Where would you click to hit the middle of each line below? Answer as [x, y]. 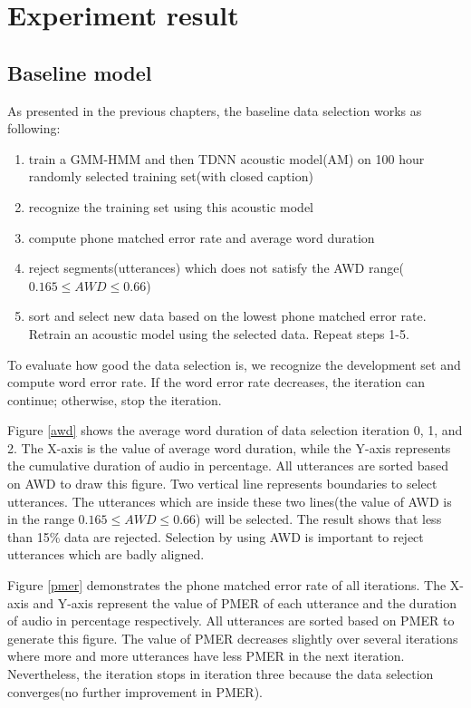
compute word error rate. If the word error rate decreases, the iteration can [216, 382]
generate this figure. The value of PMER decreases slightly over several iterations [233, 638]
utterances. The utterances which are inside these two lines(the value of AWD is [230, 501]
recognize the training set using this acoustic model [171, 206]
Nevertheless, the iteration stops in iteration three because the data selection [221, 674]
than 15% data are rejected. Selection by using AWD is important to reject [216, 536]
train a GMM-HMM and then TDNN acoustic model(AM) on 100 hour [226, 158]
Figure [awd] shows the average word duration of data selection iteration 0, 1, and [235, 430]
